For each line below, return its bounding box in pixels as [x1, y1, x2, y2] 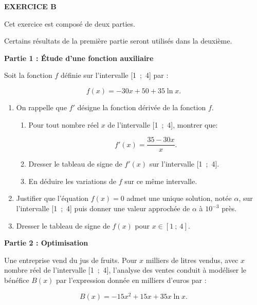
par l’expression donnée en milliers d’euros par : [56, 274, 207, 285]
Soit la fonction [4, 70, 52, 80]
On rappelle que [16, 101, 67, 112]
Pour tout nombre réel [28, 119, 99, 130]
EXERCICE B [4, 1, 57, 11]
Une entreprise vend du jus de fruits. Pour [4, 254, 137, 265]
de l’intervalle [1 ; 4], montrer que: [107, 119, 218, 130]
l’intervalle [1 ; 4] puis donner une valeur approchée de [16, 203, 190, 213]
